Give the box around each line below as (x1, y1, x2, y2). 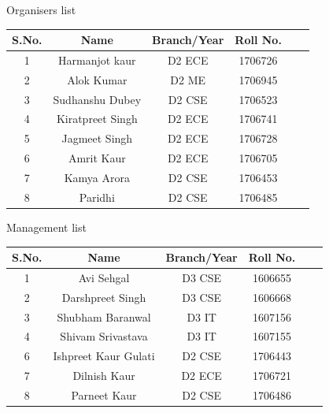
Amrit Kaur (68, 150, 126, 166)
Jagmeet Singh (61, 130, 133, 147)
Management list (6, 218, 87, 235)
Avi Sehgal (78, 269, 130, 285)
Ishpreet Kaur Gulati (53, 348, 155, 364)
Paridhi (79, 188, 115, 205)
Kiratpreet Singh (56, 110, 138, 127)
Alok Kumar (67, 71, 128, 87)
